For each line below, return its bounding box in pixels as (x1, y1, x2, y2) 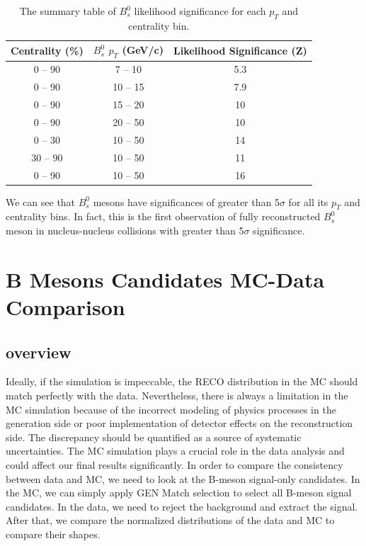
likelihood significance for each (134, 4, 266, 18)
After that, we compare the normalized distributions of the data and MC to (6, 513, 335, 528)
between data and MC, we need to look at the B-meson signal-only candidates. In (6, 471, 360, 486)
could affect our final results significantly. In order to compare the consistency (6, 457, 343, 472)
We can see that (6, 194, 76, 209)
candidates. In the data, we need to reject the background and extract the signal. (6, 499, 358, 513)
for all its (288, 194, 328, 209)
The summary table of (19, 4, 116, 18)
